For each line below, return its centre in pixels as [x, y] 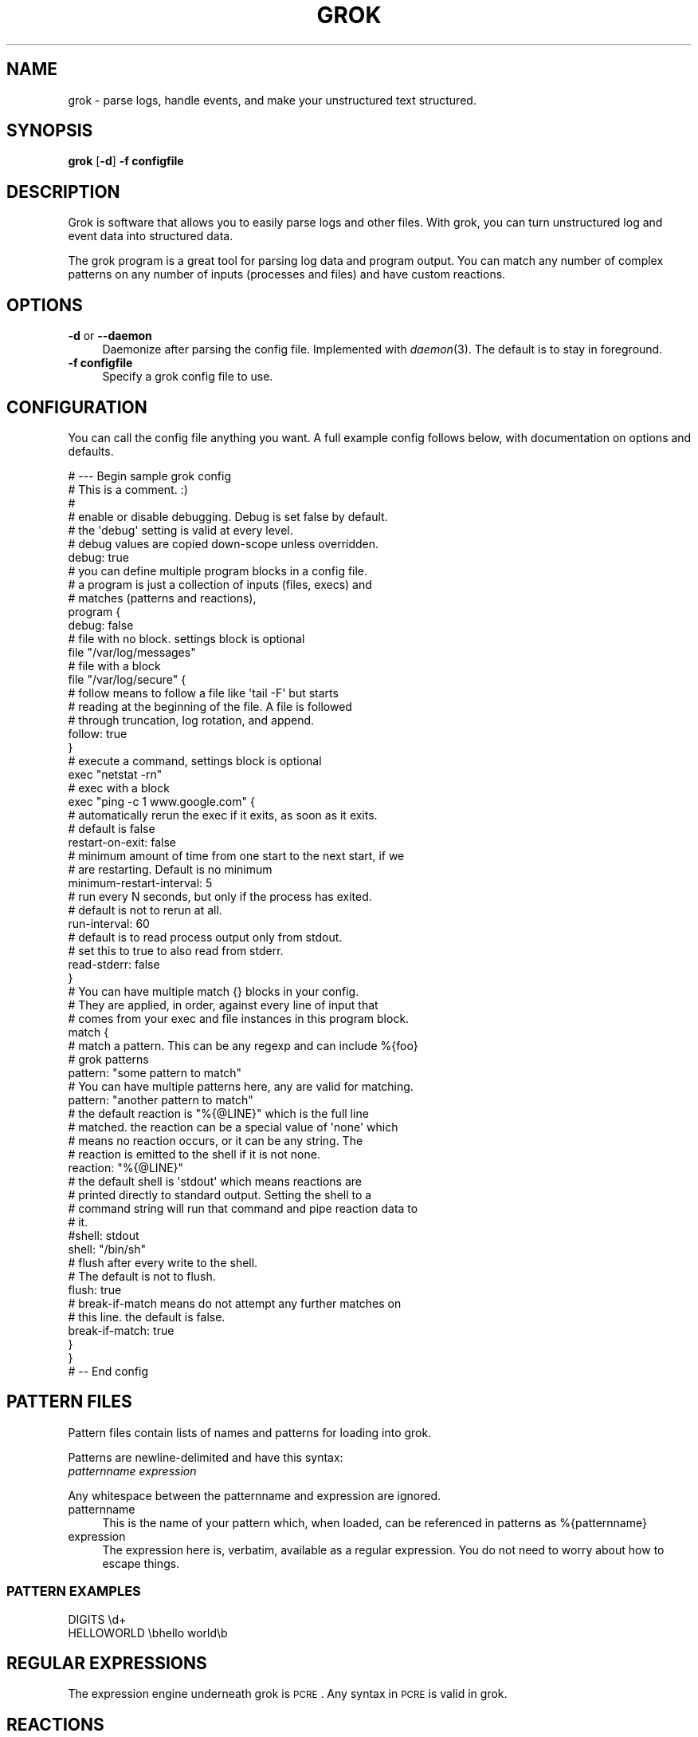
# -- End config [108, 1371]
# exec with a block [119, 788]
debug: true [98, 557]
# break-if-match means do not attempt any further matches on [235, 1303]
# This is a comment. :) [128, 489]
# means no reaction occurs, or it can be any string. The [216, 1140]
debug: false [101, 625]
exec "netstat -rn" [115, 774]
